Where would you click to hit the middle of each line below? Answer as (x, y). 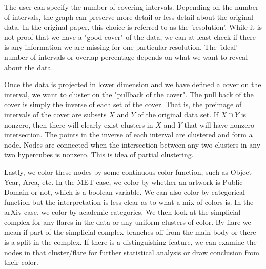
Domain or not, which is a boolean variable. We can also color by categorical (125, 192)
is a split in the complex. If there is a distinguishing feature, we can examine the (130, 242)
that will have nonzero (219, 124)
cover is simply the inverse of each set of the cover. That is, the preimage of (123, 104)
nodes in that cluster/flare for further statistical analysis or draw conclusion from (132, 252)
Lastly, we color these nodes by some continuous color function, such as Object (128, 171)
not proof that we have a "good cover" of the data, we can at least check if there (130, 37)
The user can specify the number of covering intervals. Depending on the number (131, 7)
